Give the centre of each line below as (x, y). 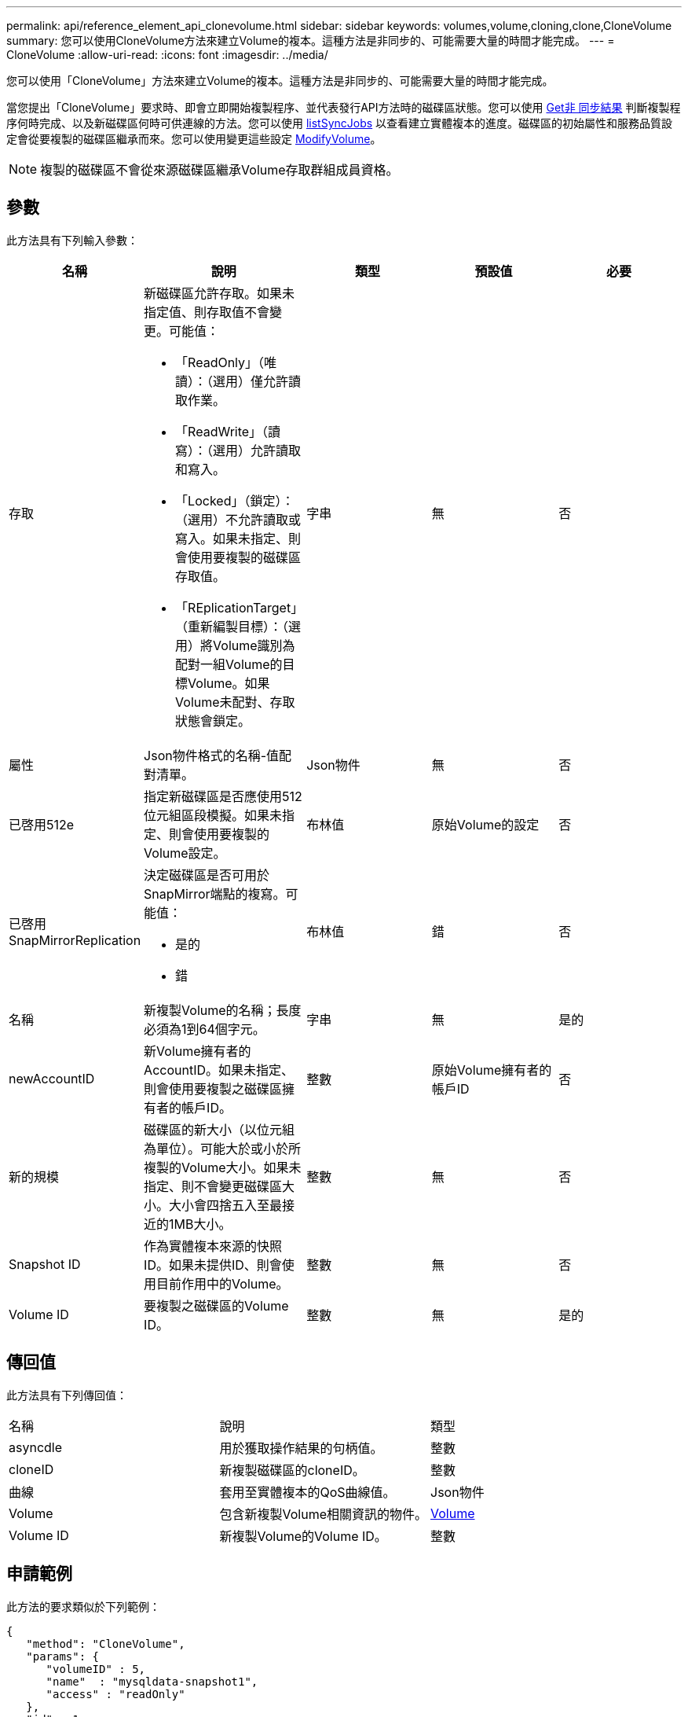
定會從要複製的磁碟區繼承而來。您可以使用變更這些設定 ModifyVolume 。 (194, 139)
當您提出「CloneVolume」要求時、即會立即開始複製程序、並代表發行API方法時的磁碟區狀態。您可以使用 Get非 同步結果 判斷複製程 (344, 107)
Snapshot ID (45, 1264)
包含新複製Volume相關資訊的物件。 (324, 1514)
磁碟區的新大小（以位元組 (220, 1129)
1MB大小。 (200, 1224)
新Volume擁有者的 (198, 1051)
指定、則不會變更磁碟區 (213, 1186)
